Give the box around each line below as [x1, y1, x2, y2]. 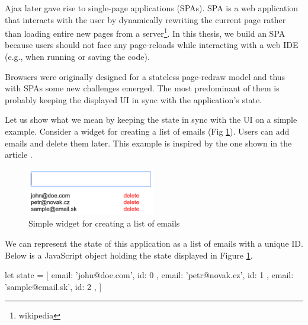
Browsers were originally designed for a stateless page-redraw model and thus [5, 70, 285, 82]
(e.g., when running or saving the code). [5, 50, 150, 63]
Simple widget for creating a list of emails [28, 217, 180, 230]
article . [5, 148, 33, 161]
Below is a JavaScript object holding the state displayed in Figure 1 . [5, 248, 253, 261]
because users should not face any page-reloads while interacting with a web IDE [5, 39, 299, 51]
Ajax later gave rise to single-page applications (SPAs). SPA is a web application [5, 2, 299, 14]
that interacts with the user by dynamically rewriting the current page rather [5, 13, 286, 26]
